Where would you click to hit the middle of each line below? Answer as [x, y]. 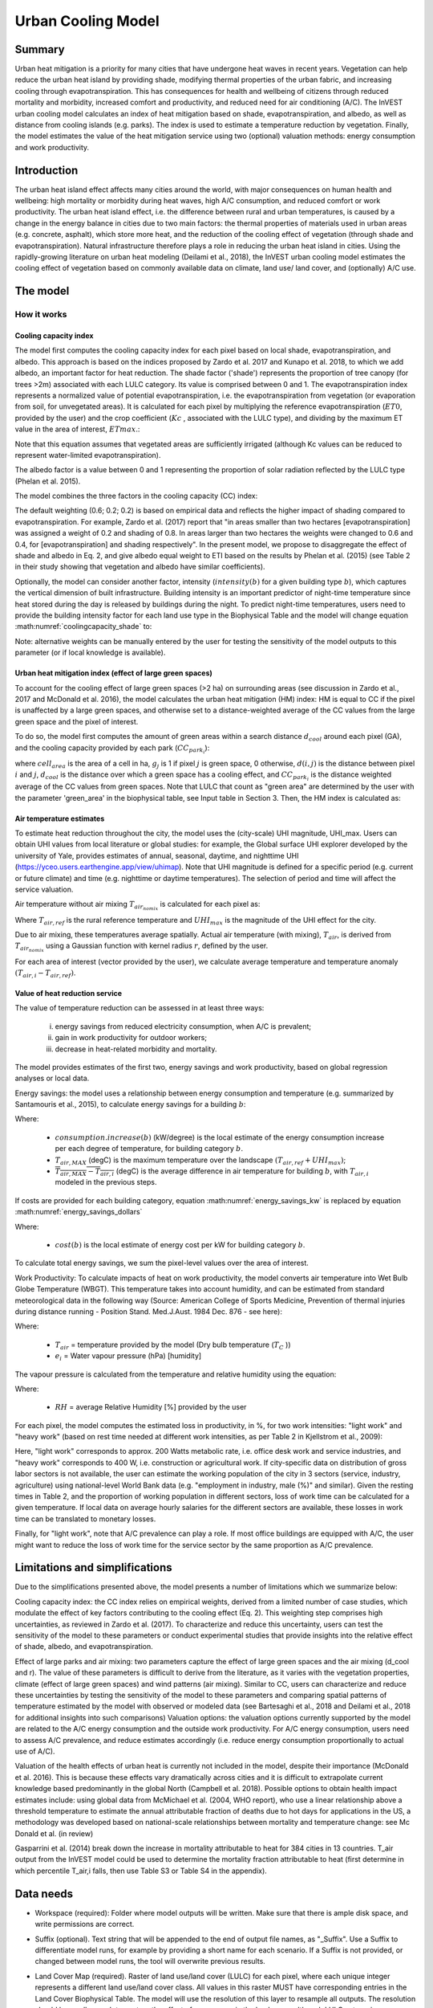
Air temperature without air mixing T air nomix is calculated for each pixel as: [138, 906]
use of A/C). [35, 1751]
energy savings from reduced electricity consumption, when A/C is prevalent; [183, 1026]
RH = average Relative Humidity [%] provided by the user [151, 1407]
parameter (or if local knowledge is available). [90, 653]
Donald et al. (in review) [54, 1833]
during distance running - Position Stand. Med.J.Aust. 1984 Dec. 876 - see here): [148, 1311]
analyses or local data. [52, 1078]
